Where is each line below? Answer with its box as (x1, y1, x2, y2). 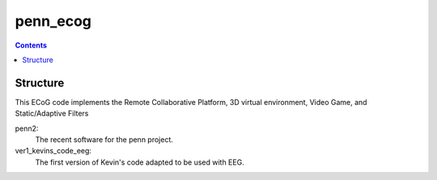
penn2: (15, 123, 39, 133)
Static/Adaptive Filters (15, 109, 89, 119)
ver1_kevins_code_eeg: (15, 146, 92, 156)
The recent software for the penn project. (35, 135, 174, 144)
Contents (15, 40, 48, 50)
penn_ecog (15, 12, 92, 30)
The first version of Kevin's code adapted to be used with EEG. (35, 157, 244, 167)
